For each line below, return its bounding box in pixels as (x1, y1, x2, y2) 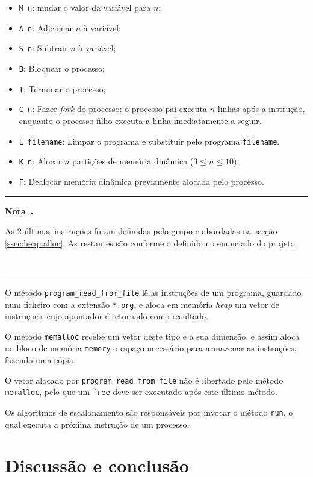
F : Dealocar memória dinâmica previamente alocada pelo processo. (19, 175, 264, 187)
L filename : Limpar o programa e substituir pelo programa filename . (19, 134, 280, 147)
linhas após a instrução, (217, 102, 305, 115)
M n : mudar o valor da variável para (19, 1, 151, 13)
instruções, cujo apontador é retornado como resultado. (5, 310, 209, 322)
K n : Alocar (19, 155, 62, 167)
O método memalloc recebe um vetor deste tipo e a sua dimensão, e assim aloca (5, 329, 300, 342)
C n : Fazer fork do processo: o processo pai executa (19, 102, 208, 115)
